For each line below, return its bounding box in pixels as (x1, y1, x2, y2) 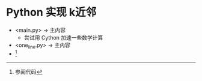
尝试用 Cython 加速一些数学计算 (23, 34, 103, 41)
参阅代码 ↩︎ (14, 68, 43, 76)
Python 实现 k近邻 (6, 5, 97, 19)
